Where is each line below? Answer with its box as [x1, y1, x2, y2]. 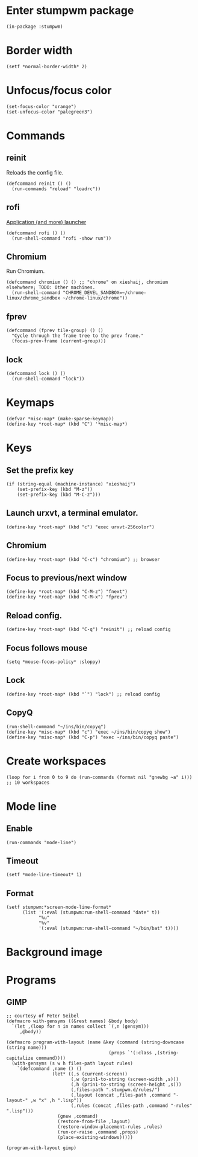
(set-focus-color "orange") [6, 103, 77, 109]
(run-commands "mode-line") [6, 839, 77, 845]
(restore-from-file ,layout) [57, 1118, 131, 1125]
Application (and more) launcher [6, 218, 87, 225]
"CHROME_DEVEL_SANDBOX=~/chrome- [63, 290, 147, 296]
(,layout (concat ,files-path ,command [70, 1092, 171, 1098]
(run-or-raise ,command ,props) [57, 1129, 138, 1135]
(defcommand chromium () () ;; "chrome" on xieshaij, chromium [6, 279, 169, 286]
